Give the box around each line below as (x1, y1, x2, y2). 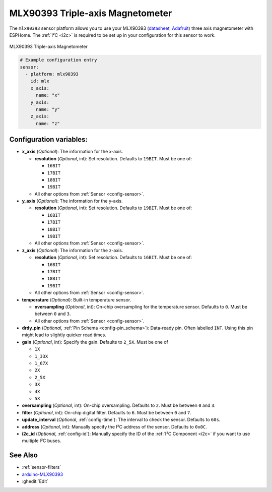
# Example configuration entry (20, 57, 98, 63)
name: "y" (36, 106, 60, 112)
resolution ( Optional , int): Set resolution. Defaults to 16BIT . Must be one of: (34, 255, 192, 261)
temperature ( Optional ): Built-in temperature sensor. (22, 296, 131, 302)
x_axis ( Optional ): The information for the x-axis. (22, 149, 123, 155)
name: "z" (36, 120, 60, 126)
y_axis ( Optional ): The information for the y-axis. (22, 198, 123, 204)
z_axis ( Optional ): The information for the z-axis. (22, 247, 123, 253)
